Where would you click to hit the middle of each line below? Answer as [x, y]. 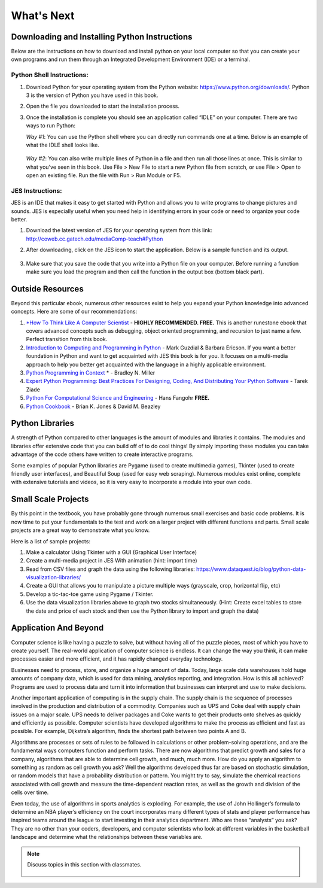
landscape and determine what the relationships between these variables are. [107, 837]
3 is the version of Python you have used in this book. [92, 95]
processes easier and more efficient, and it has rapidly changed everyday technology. [117, 659]
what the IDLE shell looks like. [63, 145]
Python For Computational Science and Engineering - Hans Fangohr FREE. [118, 398]
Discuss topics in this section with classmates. [84, 864]
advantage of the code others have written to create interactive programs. [102, 454]
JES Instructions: [36, 190]
